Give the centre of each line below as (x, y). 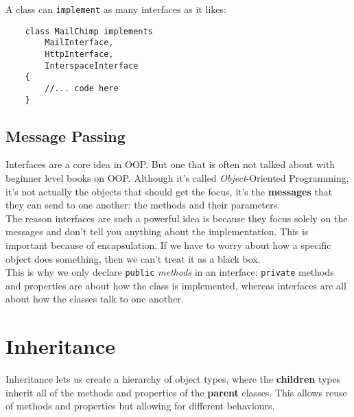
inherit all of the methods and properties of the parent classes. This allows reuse (176, 392)
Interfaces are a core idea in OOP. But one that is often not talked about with (170, 164)
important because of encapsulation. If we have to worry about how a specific (168, 245)
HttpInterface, (79, 54)
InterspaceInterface (92, 65)
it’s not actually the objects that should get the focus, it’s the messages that (169, 191)
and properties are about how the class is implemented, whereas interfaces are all (176, 285)
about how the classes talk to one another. (95, 299)
